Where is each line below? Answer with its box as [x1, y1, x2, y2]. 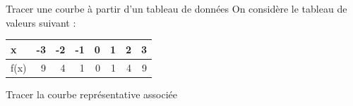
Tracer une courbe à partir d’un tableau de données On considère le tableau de [6, 1, 347, 15]
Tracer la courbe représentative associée [6, 86, 178, 101]
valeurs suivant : [6, 15, 76, 29]
